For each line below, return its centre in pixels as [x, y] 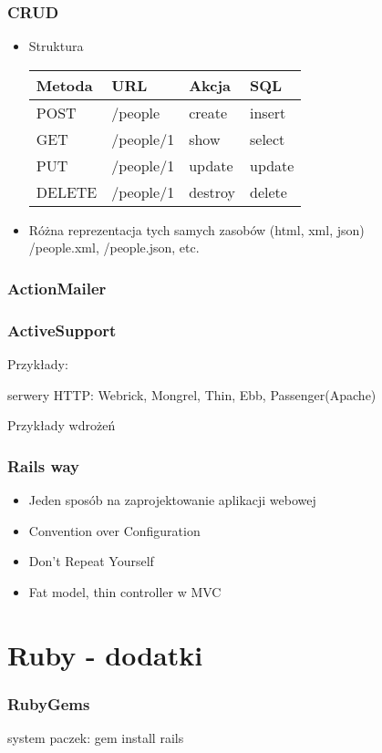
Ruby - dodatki [105, 654]
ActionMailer [57, 288]
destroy [212, 191]
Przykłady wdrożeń [62, 425]
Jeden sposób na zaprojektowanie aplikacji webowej [172, 500]
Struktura [56, 46]
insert [268, 112]
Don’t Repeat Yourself [91, 561]
